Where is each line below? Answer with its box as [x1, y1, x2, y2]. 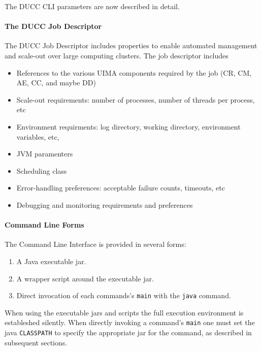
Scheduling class [16, 165, 67, 176]
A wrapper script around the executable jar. [16, 273, 154, 283]
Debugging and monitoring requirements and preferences [16, 199, 193, 210]
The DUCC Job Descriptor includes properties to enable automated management [5, 40, 257, 51]
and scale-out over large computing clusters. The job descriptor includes [5, 50, 229, 60]
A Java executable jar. [16, 256, 86, 266]
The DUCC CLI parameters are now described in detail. [5, 1, 180, 11]
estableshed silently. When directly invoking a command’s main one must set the [5, 317, 255, 328]
